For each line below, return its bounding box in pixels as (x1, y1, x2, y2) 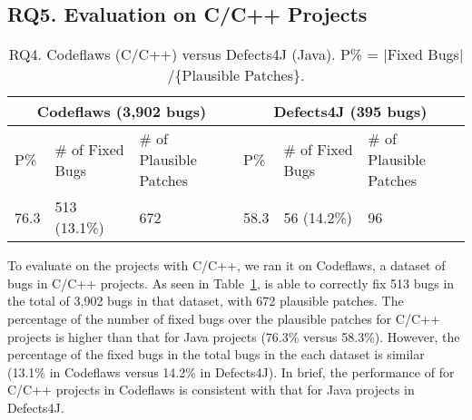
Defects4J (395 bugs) (273, 101, 428, 122)
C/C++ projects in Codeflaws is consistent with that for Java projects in (7, 380, 415, 399)
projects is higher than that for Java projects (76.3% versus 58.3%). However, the (7, 327, 460, 346)
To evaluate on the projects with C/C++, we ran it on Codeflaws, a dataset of (7, 256, 446, 275)
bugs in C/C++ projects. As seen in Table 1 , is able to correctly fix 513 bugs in (7, 273, 455, 292)
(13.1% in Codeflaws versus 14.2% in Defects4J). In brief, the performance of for (7, 362, 455, 381)
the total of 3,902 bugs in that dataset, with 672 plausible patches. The (7, 291, 404, 310)
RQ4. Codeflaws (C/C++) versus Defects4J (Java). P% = (8, 44, 379, 65)
